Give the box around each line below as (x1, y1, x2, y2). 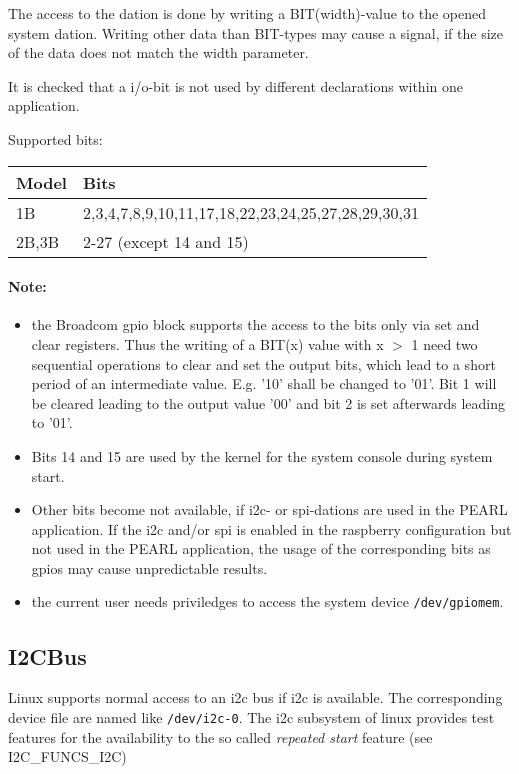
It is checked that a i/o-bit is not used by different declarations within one (8, 75, 463, 96)
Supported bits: (8, 128, 103, 149)
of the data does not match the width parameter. (8, 42, 309, 63)
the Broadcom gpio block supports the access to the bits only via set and (31, 314, 480, 335)
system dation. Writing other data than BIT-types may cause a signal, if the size (8, 22, 503, 43)
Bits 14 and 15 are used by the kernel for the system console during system (31, 445, 493, 466)
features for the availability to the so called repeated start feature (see (8, 726, 433, 747)
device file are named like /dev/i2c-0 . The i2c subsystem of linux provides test (8, 706, 495, 727)
